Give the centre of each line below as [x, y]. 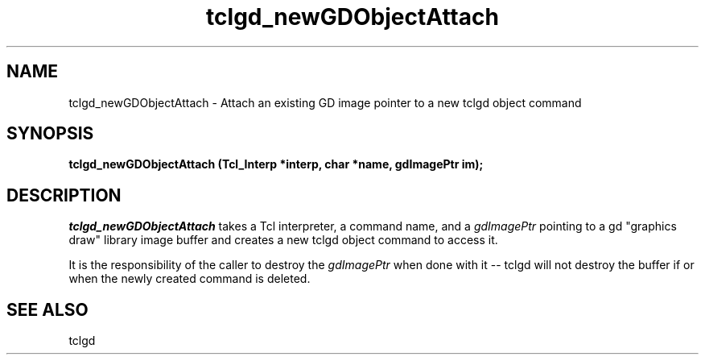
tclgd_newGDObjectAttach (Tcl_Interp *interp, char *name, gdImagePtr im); [276, 164]
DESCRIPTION [64, 195]
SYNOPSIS [50, 134]
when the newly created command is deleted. [190, 279]
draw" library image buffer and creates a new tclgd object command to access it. [283, 240]
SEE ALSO [47, 309]
